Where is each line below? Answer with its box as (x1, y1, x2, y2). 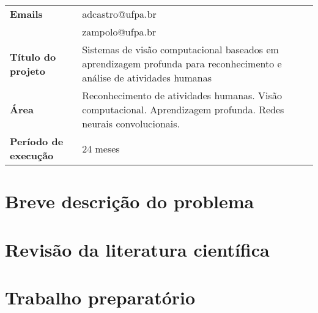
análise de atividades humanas (82, 70, 212, 85)
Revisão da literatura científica (5, 236, 270, 262)
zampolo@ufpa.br (82, 25, 157, 39)
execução (10, 148, 54, 162)
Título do (10, 49, 56, 64)
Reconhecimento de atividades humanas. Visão (82, 88, 282, 102)
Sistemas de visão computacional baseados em (82, 42, 279, 56)
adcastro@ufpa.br (82, 7, 157, 21)
